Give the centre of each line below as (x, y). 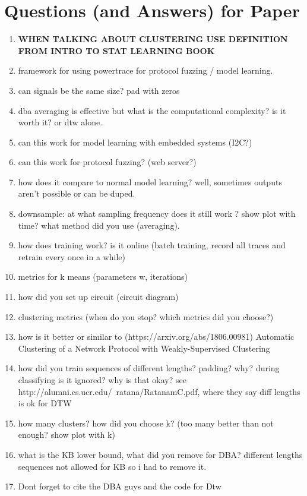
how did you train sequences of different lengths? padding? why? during (149, 368)
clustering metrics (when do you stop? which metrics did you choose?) (146, 316)
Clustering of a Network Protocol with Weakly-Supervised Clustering (144, 348)
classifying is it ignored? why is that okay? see (102, 380)
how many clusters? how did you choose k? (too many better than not (146, 423)
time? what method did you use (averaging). (99, 225)
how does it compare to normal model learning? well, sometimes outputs (150, 181)
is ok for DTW (45, 403)
